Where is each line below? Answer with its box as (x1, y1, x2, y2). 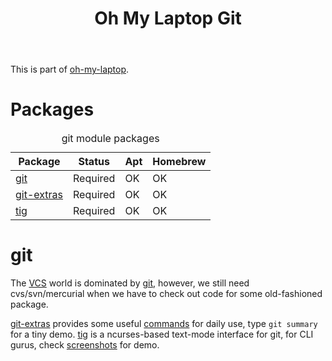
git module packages (61, 132, 160, 146)
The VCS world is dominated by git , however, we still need (10, 277, 250, 289)
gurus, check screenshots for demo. (10, 339, 160, 351)
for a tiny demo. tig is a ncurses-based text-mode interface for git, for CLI (10, 328, 314, 341)
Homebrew (152, 155, 207, 169)
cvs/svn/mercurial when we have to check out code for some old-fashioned (10, 288, 323, 300)
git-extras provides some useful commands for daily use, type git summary (10, 318, 318, 330)
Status (78, 155, 110, 169)
